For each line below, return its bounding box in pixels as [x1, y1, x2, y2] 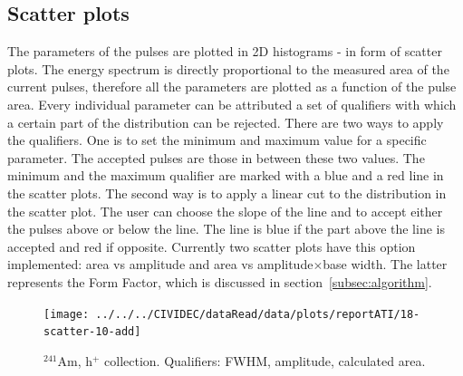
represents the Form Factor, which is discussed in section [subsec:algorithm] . [7, 272, 432, 291]
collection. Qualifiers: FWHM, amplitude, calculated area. [104, 351, 426, 370]
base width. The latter [323, 255, 448, 274]
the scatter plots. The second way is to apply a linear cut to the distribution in [7, 183, 447, 202]
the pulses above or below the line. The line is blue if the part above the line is [7, 219, 445, 238]
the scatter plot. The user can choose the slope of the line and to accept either [7, 201, 443, 220]
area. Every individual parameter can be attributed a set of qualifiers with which [7, 94, 457, 113]
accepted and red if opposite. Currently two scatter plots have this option [7, 236, 416, 255]
